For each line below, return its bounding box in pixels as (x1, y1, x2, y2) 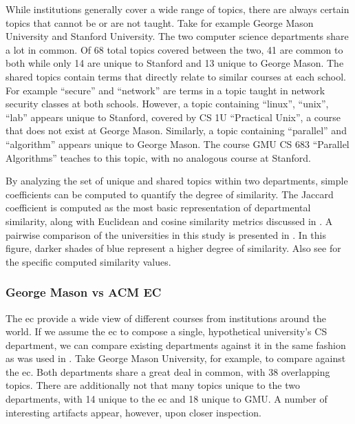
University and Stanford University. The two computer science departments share (6, 29, 349, 43)
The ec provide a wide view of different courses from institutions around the (6, 310, 327, 325)
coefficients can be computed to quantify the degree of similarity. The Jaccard (6, 187, 334, 201)
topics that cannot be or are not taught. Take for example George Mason (6, 15, 314, 30)
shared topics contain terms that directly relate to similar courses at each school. (6, 69, 346, 83)
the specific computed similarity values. (6, 254, 171, 268)
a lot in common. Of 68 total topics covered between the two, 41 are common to (6, 42, 343, 56)
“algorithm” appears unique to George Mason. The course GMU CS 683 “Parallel (6, 136, 349, 151)
